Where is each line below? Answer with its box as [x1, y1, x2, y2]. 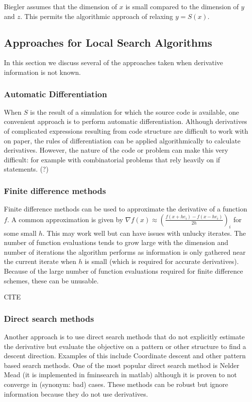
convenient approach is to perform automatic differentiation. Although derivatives [4, 116, 247, 126]
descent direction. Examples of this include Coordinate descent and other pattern [4, 350, 246, 361]
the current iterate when [4, 256, 77, 266]
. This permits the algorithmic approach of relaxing [20, 11, 173, 21]
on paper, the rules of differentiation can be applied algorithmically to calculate [4, 135, 241, 145]
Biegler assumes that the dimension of [4, 1, 118, 11]
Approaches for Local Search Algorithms [4, 35, 212, 50]
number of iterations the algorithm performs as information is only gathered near [4, 246, 246, 257]
